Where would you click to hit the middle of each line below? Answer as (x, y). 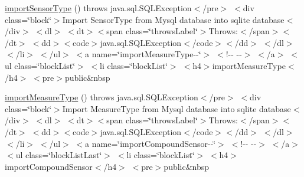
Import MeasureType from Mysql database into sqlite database (176, 108)
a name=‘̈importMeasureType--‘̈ (143, 54)
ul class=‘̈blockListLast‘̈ (59, 155)
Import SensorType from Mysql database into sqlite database (173, 19)
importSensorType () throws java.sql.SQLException (98, 8)
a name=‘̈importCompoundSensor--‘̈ (151, 143)
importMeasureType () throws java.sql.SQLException (102, 97)
